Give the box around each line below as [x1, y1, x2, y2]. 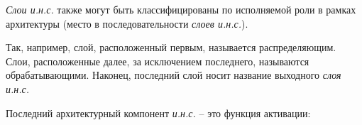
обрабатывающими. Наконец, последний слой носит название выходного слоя [6, 67, 341, 82]
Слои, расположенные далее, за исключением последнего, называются [6, 53, 309, 68]
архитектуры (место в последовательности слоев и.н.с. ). [6, 16, 248, 31]
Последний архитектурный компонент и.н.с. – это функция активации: [6, 105, 311, 120]
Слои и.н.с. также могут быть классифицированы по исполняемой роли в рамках [6, 2, 356, 16]
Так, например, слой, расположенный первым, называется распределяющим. [6, 40, 336, 55]
